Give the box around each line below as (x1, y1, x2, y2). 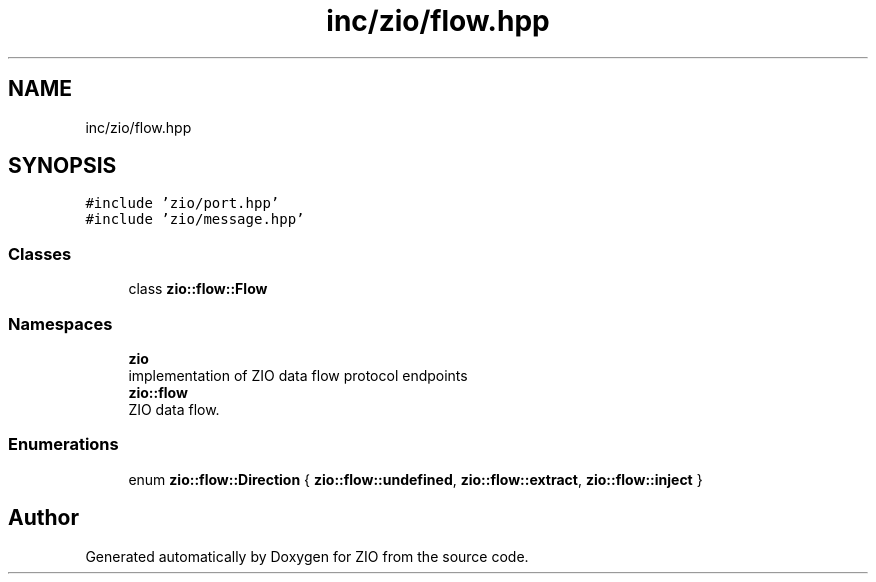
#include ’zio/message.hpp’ (85, 211, 305, 228)
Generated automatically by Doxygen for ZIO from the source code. (85, 547, 529, 565)
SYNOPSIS (8, 153, 117, 179)
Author (8, 505, 79, 531)
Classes (8, 243, 72, 264)
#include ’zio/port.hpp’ (85, 195, 280, 212)
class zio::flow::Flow (128, 280, 268, 298)
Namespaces (8, 313, 113, 334)
